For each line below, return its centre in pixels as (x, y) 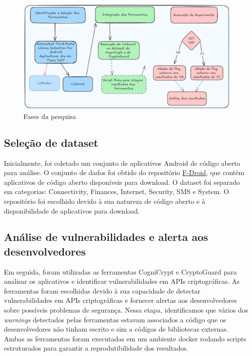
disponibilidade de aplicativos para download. (72, 210)
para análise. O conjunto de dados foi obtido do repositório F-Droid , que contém (124, 172)
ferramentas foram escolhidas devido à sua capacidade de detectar (102, 290)
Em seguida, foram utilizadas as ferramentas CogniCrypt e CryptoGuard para (121, 271)
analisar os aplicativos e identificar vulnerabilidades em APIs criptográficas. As (122, 281)
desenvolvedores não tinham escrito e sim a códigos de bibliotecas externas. (116, 329)
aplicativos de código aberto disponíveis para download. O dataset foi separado (122, 182)
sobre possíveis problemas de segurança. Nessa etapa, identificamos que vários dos (126, 310)
